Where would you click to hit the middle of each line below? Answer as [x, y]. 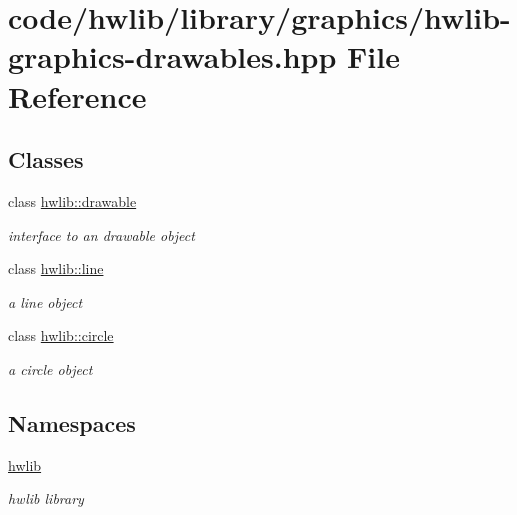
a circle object [50, 368]
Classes [46, 159]
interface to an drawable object [101, 234]
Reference [77, 95]
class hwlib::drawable [72, 200]
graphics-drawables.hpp [172, 56]
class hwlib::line [56, 268]
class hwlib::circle [61, 335]
